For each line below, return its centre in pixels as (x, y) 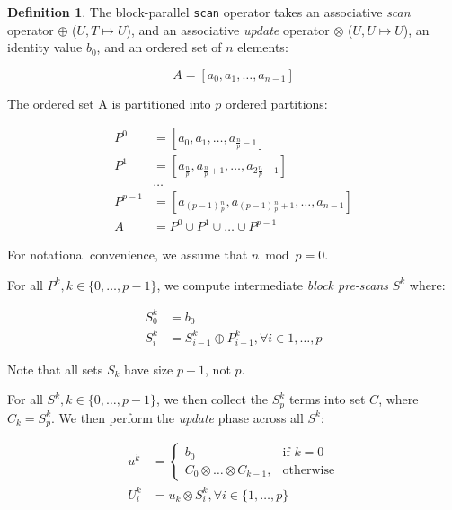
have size (149, 369)
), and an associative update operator (228, 29)
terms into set (327, 399)
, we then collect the (213, 399)
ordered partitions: (276, 103)
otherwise (309, 470)
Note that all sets (55, 369)
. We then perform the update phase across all (177, 417)
